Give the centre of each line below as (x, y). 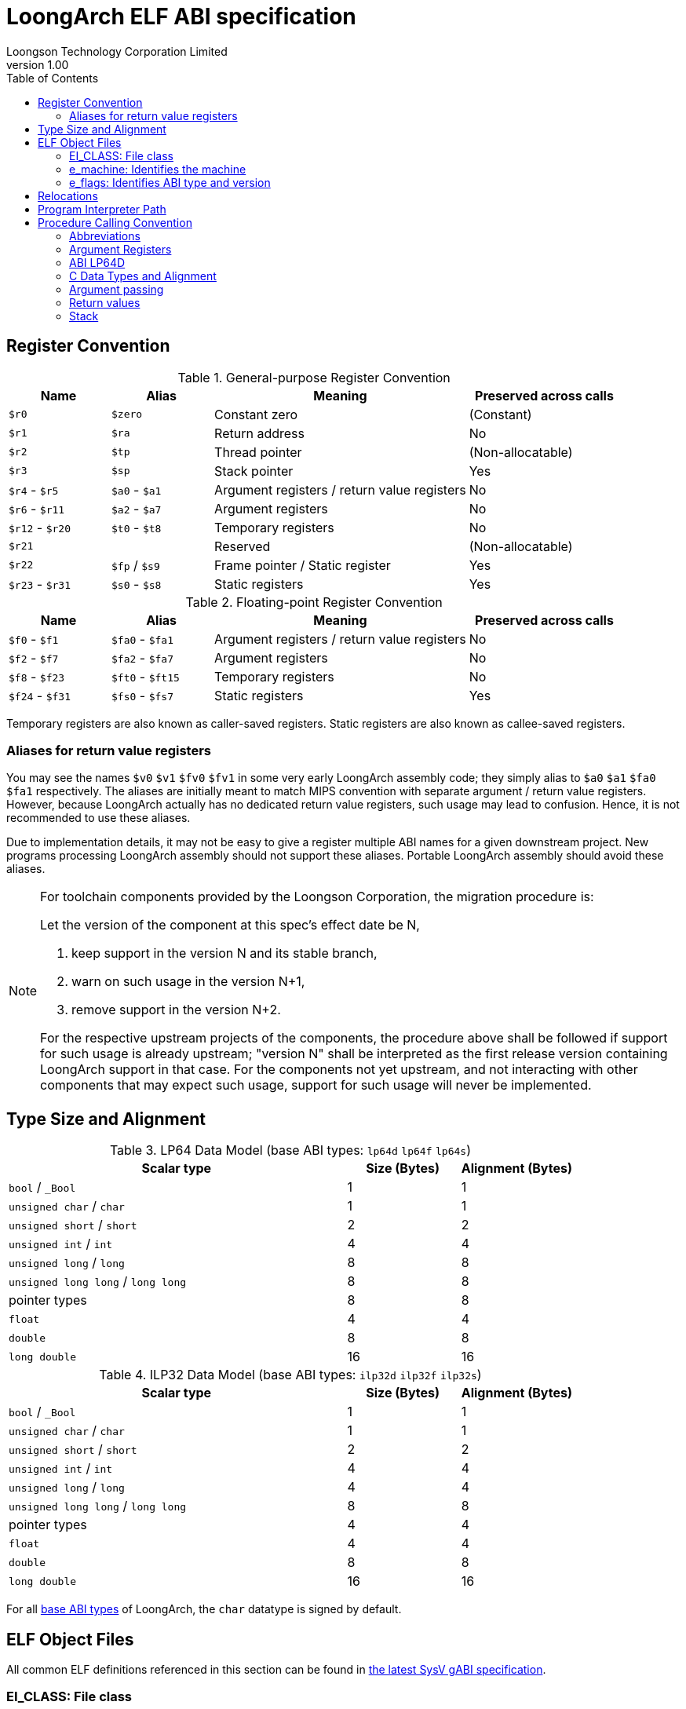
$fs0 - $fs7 (143, 695)
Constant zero (256, 414)
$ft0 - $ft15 (146, 676)
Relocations (68, 195)
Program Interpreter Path (102, 209)
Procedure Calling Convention (115, 222)
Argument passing (117, 289)
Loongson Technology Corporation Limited (117, 51)
